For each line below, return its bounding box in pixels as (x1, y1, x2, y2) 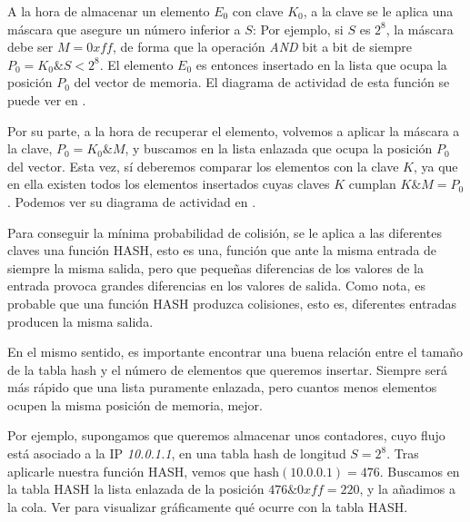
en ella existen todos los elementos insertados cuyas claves (7, 174, 330, 193)
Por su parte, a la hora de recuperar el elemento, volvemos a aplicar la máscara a (7, 121, 460, 140)
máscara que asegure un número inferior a (7, 19, 241, 38)
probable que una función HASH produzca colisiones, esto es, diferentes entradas (7, 293, 457, 312)
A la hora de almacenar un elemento (7, 2, 210, 20)
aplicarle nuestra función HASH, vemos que (7, 461, 250, 480)
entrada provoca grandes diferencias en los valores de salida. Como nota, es (7, 276, 425, 295)
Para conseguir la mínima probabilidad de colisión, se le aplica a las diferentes (7, 222, 442, 241)
